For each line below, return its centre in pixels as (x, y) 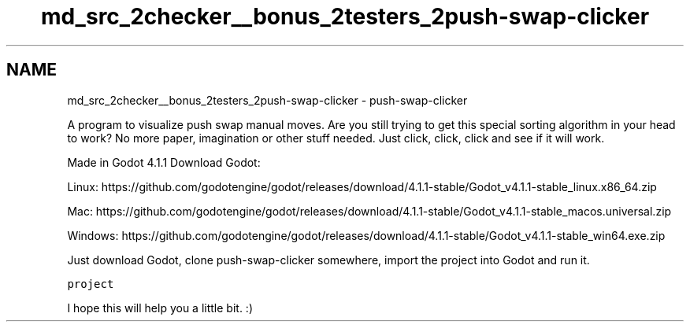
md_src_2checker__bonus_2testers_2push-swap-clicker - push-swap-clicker (267, 100)
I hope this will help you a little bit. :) (160, 308)
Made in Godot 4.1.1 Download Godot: (164, 162)
